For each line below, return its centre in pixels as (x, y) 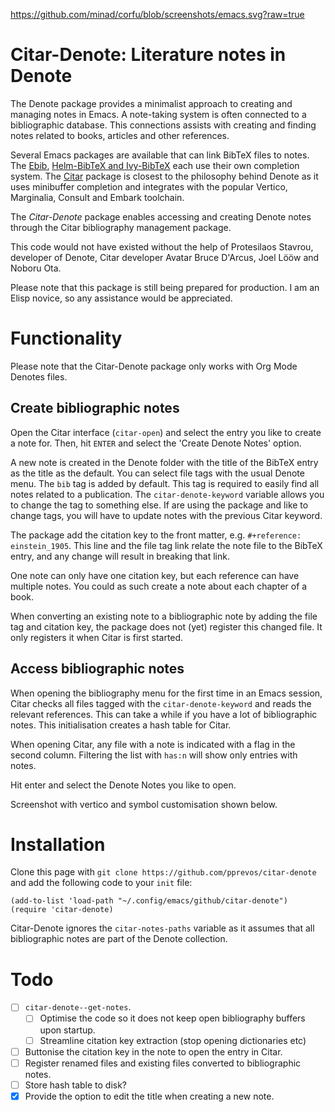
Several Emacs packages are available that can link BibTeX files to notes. (160, 155)
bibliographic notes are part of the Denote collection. (119, 939)
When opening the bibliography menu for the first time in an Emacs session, (166, 693)
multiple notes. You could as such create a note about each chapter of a (159, 586)
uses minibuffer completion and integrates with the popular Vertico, (149, 186)
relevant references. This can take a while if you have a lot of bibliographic (164, 714)
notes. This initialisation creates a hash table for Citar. (121, 725)
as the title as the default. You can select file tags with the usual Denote (157, 473)
